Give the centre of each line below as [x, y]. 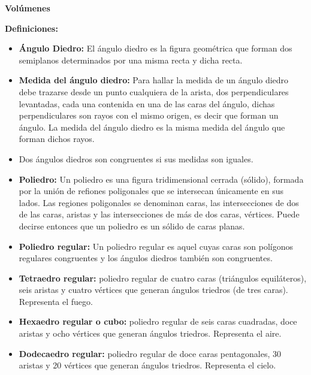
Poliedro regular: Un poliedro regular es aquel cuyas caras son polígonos [156, 246]
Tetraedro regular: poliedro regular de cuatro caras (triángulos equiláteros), [163, 278]
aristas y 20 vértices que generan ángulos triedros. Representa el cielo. [147, 365]
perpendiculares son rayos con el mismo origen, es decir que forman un [149, 115]
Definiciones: [31, 28]
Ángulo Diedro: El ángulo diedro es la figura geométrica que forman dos [155, 48]
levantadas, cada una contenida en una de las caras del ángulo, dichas [147, 103]
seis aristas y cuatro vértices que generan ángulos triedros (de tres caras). [153, 290]
